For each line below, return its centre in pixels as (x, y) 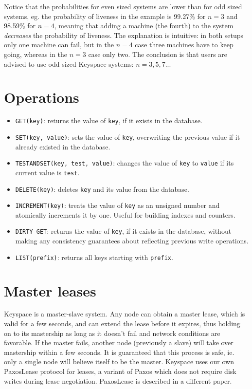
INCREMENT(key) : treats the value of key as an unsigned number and (117, 205)
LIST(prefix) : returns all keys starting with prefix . (94, 257)
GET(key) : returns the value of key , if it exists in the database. (109, 120)
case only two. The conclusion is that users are (158, 54)
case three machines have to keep (184, 45)
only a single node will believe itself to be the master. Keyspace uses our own (119, 361)
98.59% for (20, 26)
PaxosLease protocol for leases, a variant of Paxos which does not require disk (120, 371)
